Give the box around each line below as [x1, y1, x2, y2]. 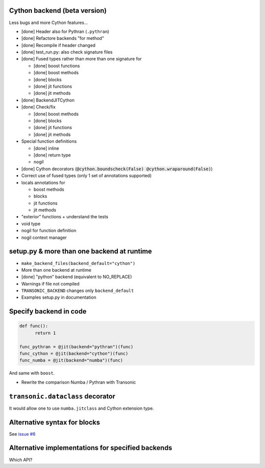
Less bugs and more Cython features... [9, 20, 88, 26]
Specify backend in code [9, 307, 87, 316]
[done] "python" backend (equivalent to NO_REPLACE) [21, 274, 132, 280]
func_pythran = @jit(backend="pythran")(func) [19, 344, 133, 349]
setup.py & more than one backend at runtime [9, 247, 152, 256]
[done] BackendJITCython [21, 97, 75, 103]
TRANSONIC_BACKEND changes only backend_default [21, 287, 134, 294]
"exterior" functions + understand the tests [21, 214, 108, 220]
